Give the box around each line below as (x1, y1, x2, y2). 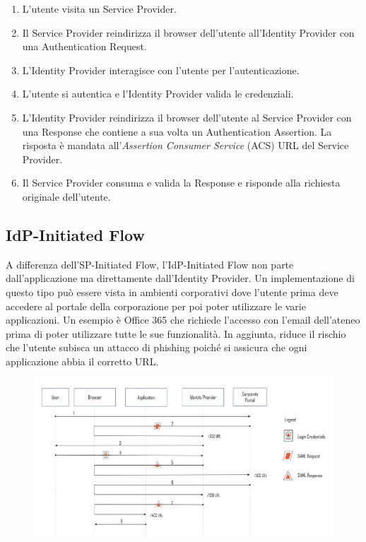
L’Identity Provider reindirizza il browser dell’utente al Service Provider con (22, 110, 352, 124)
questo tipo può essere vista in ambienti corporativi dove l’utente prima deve (6, 284, 338, 299)
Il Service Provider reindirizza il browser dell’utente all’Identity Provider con (22, 25, 355, 40)
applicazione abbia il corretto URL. (6, 353, 159, 368)
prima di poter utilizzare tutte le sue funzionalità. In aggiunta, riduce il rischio (6, 326, 346, 341)
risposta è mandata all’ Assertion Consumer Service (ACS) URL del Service (22, 138, 349, 153)
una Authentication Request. (22, 39, 147, 54)
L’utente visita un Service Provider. (22, 1, 177, 16)
